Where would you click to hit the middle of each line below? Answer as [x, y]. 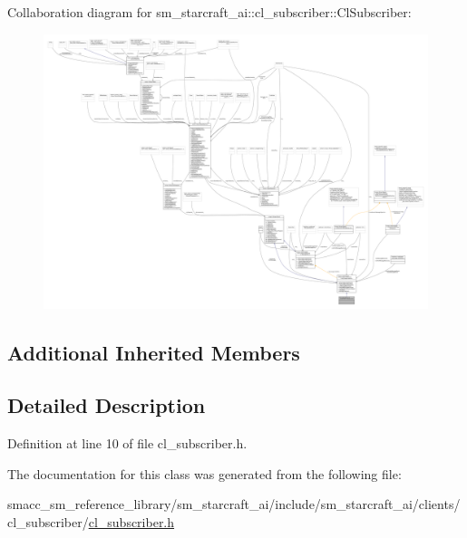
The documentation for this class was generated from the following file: [204, 473]
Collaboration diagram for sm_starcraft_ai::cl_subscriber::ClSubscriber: [209, 12]
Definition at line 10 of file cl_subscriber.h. [127, 443]
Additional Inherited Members [154, 352]
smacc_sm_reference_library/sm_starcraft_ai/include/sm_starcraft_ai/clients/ [234, 504]
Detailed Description [107, 405]
